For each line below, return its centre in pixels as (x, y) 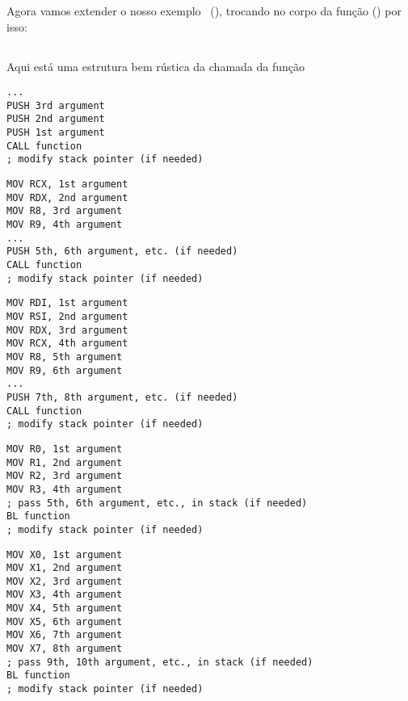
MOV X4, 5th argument (65, 609)
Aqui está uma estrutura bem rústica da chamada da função (156, 66)
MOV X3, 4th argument (65, 595)
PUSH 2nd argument (56, 119)
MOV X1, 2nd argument (65, 568)
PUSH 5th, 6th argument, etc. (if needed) (122, 252)
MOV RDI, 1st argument (67, 303)
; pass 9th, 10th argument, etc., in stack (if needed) (160, 662)
